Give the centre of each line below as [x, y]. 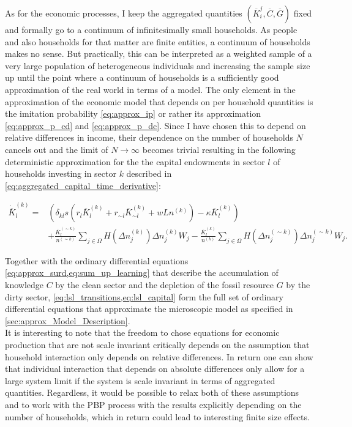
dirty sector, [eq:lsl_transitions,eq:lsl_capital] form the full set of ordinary [144, 296]
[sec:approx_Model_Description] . [68, 320]
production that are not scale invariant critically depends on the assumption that [157, 344]
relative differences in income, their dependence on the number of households [149, 137]
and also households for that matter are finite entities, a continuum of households [158, 41]
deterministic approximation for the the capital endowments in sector [135, 161]
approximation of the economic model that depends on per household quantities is [159, 101]
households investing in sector [61, 173]
